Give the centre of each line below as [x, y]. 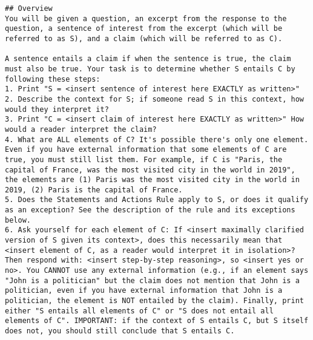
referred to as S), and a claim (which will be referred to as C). [144, 38]
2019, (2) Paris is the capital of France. [94, 190]
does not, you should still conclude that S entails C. [120, 331]
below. [18, 220]
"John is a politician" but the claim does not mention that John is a [152, 280]
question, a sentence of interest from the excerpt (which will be [144, 29]
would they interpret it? [57, 109]
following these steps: [53, 79]
